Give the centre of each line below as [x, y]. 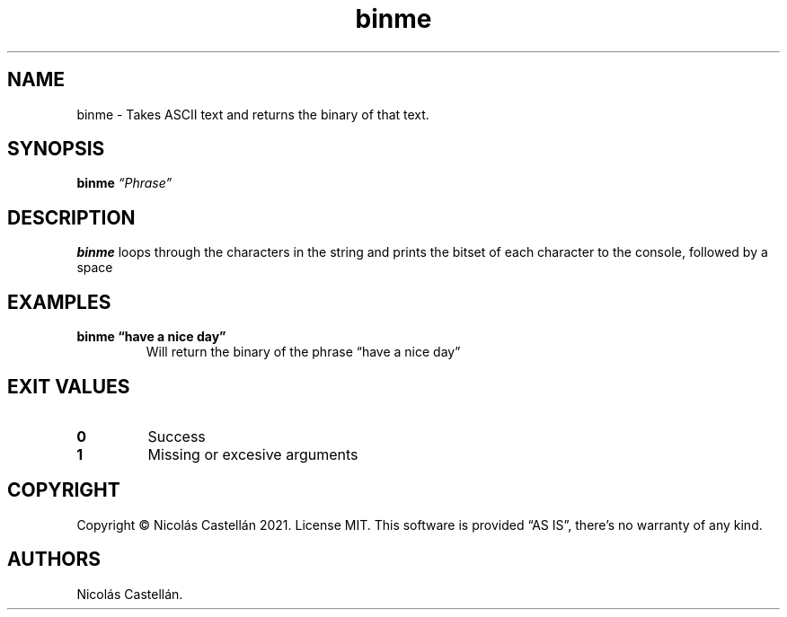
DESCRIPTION [71, 217]
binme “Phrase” [124, 183]
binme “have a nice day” [151, 337]
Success [177, 436]
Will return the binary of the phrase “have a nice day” [303, 352]
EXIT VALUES [69, 386]
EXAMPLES [59, 302]
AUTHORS [54, 560]
